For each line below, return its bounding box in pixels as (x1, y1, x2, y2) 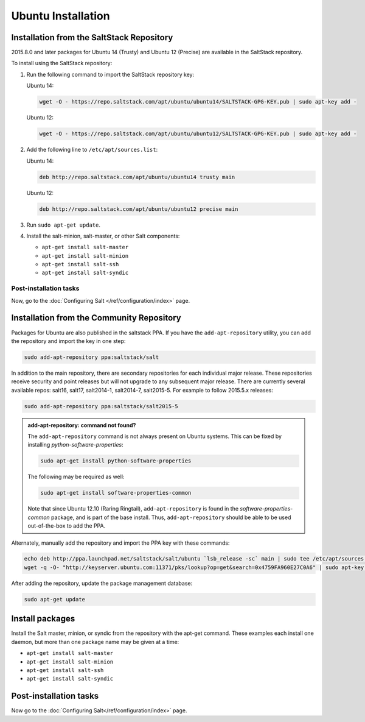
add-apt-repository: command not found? (27, 421, 136, 429)
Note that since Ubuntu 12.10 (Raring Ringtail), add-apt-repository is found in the (27, 505, 239, 512)
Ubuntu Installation (11, 9, 110, 23)
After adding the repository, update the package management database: (11, 579, 193, 587)
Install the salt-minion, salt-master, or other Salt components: (26, 232, 180, 239)
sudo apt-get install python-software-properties (40, 458, 192, 464)
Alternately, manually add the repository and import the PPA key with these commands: (11, 539, 230, 547)
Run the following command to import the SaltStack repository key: (26, 71, 195, 78)
